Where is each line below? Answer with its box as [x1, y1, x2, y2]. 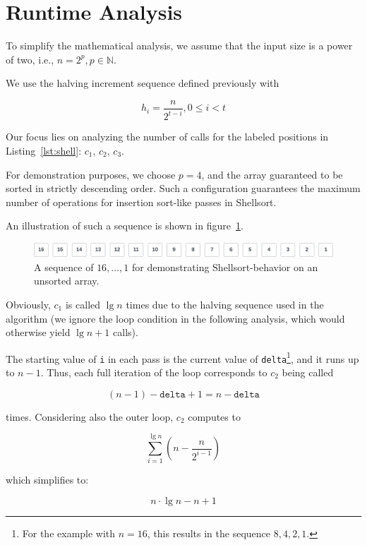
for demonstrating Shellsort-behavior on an [131, 259, 318, 274]
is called [65, 297, 101, 311]
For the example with [22, 525, 116, 540]
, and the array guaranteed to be [201, 167, 343, 181]
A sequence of [34, 259, 94, 274]
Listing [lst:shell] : [6, 143, 82, 157]
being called [282, 365, 334, 380]
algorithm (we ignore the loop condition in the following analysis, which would [6, 311, 345, 325]
